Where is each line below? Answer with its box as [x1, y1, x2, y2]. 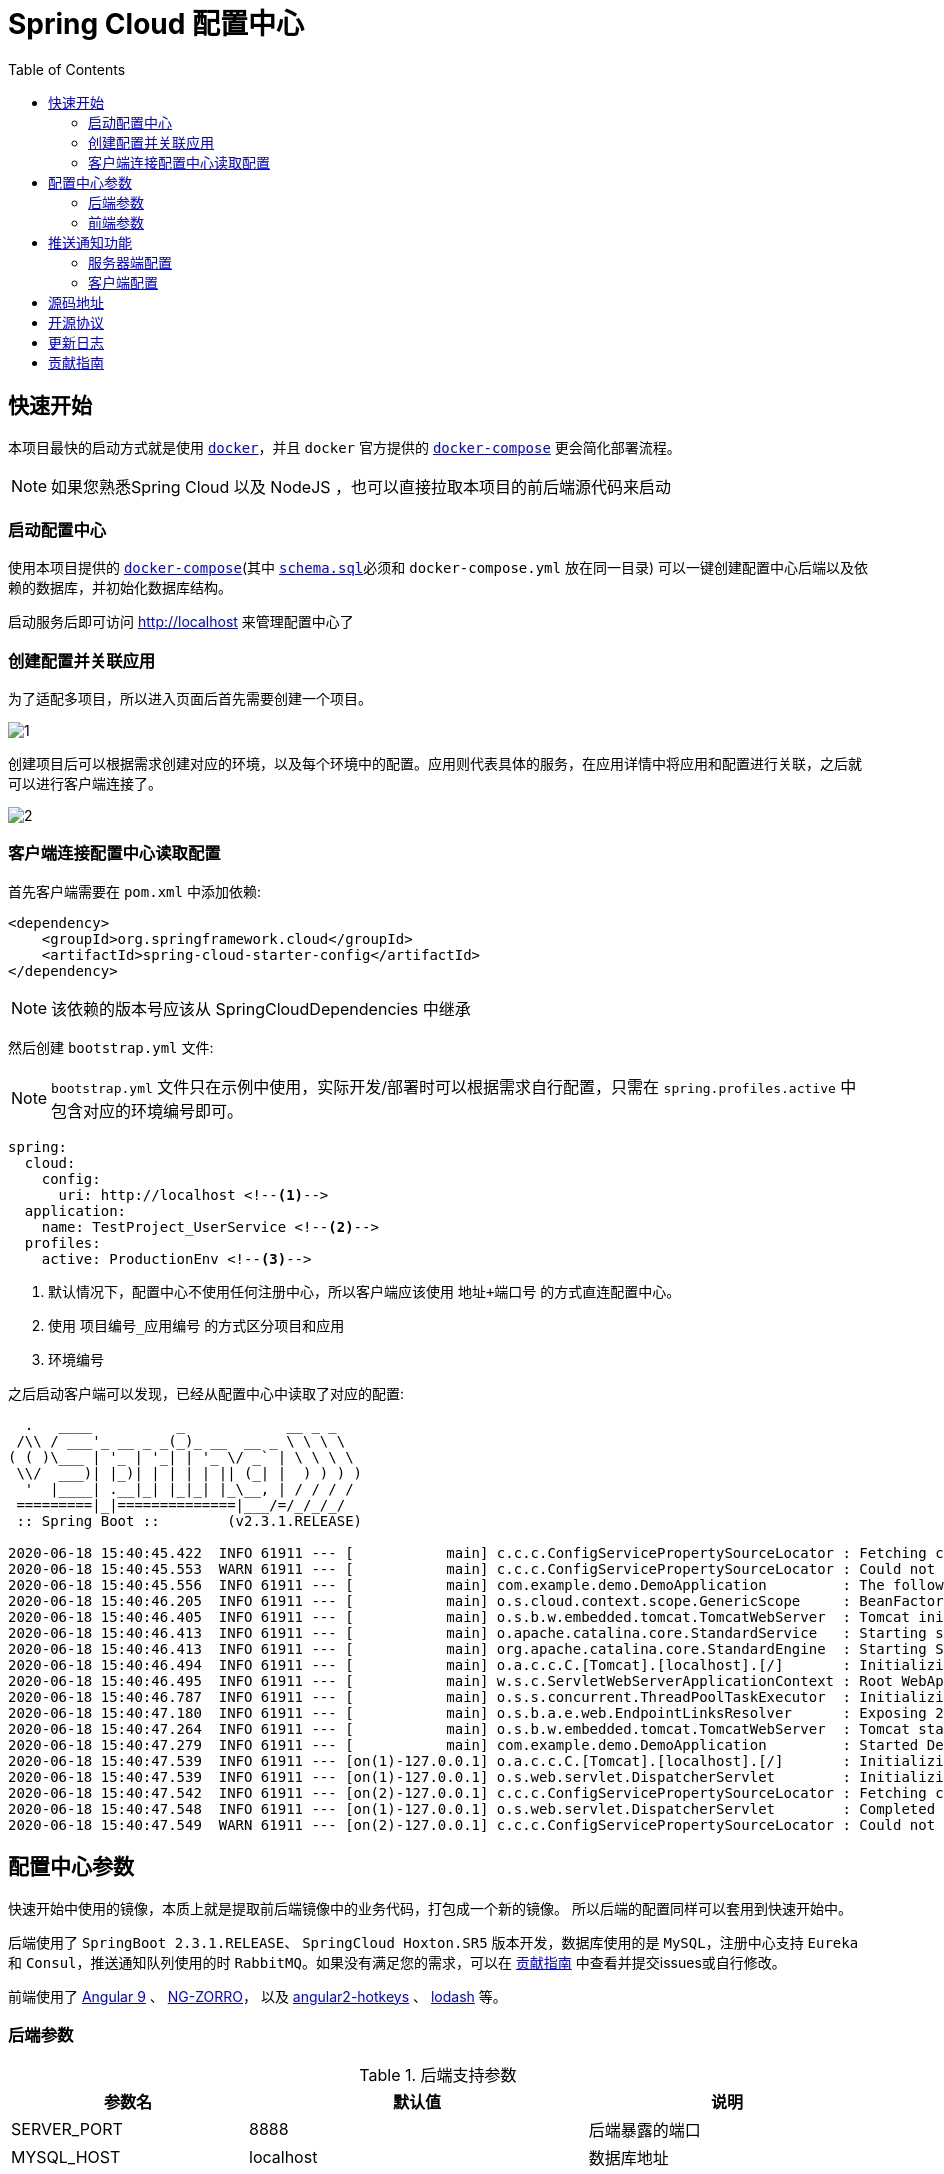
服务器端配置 [88, 253, 172, 271]
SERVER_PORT [11, 2119, 123, 2140]
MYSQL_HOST [11, 2147, 121, 2168]
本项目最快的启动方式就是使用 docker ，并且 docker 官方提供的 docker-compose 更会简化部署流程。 [8, 438, 681, 456]
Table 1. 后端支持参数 [359, 2065, 517, 2086]
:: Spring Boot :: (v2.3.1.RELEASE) [16, 1512, 363, 1529]
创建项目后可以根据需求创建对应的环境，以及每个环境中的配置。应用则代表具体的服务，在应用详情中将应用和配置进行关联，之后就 [8, 755, 862, 773]
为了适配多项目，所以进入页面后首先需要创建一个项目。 [8, 690, 372, 708]
